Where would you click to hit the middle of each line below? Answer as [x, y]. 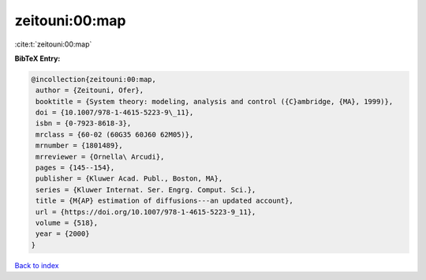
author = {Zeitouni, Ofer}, [90, 90]
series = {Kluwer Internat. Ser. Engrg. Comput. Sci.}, [146, 190]
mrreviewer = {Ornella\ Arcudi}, [100, 157]
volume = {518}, [67, 223]
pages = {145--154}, [75, 168]
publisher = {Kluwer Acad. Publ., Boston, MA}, [129, 179]
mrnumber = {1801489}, [80, 146]
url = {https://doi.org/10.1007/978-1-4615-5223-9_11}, [146, 212]
